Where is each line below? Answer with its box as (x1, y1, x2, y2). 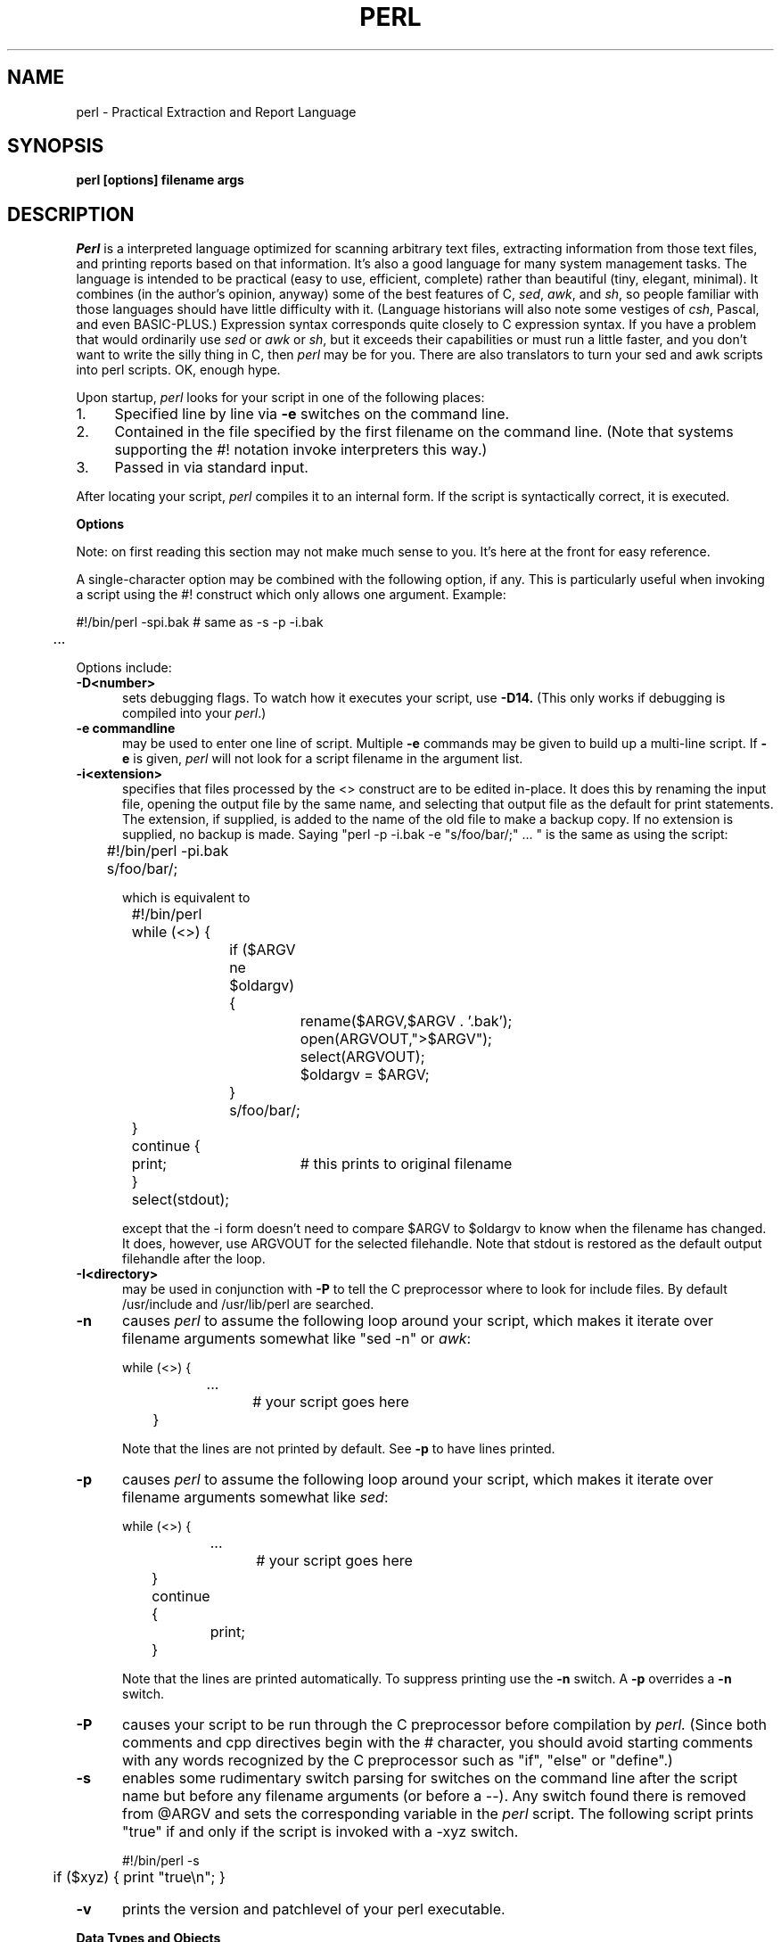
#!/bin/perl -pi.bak (106, 842, 229, 860)
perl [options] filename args (76, 172, 244, 188)
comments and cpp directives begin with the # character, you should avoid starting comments (121, 1733, 753, 1752)
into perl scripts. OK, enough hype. (76, 362, 281, 378)
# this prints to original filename (300, 1155, 513, 1173)
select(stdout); (131, 1190, 230, 1209)
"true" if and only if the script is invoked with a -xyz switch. (121, 1823, 519, 1841)
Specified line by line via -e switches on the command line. (114, 405, 510, 424)
